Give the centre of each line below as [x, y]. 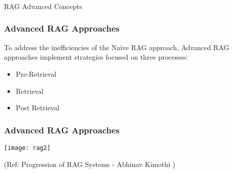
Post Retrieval [37, 108]
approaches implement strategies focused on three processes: [96, 57]
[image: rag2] [27, 148]
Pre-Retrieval [36, 73]
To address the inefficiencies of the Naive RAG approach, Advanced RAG [117, 47]
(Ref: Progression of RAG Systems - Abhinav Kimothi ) [90, 164]
